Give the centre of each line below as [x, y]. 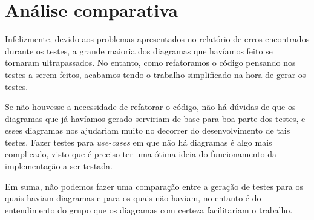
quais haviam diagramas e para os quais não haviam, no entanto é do [133, 198]
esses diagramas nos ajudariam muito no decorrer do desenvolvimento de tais [148, 130]
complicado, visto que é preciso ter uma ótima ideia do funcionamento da [141, 154]
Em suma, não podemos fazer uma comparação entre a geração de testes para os [154, 186]
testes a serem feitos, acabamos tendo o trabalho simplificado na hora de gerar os [155, 74]
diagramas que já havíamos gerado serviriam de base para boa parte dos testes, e [155, 118]
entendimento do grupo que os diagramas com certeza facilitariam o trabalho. [149, 209]
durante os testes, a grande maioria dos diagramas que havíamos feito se [139, 50]
